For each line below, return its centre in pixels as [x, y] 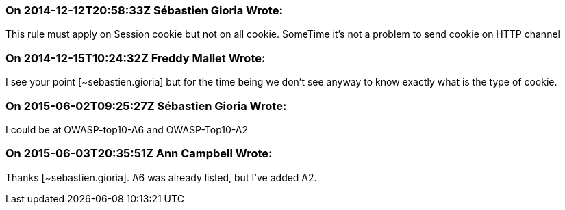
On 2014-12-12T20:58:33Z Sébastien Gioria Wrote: [144, 10]
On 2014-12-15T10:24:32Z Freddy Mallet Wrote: [136, 58]
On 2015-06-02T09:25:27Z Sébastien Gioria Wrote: [146, 106]
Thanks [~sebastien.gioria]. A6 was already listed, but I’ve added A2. [161, 177]
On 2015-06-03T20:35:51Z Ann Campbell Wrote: [139, 154]
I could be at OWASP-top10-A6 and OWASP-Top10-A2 [127, 129]
